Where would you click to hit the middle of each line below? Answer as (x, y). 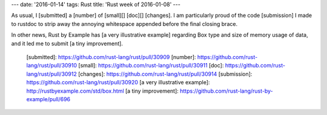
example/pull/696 (48, 99)
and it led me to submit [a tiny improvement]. (67, 43)
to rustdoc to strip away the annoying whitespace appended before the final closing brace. (124, 23)
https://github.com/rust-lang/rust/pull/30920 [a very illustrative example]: (118, 82)
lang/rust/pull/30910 (52, 66)
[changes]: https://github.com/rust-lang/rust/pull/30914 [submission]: (165, 74)
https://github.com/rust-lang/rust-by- (226, 91)
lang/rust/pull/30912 (51, 74)
